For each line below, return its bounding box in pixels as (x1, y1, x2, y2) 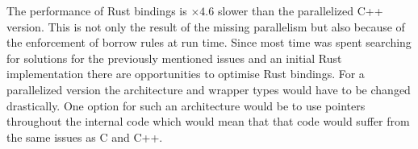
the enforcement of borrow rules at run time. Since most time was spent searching (6, 34, 412, 51)
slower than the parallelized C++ (217, 2, 383, 19)
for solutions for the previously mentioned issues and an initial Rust (6, 49, 342, 66)
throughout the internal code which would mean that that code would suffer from (6, 113, 410, 130)
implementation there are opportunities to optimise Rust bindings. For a (6, 65, 365, 82)
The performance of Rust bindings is (6, 2, 187, 19)
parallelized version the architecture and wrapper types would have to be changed (6, 81, 411, 97)
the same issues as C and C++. (6, 128, 163, 145)
